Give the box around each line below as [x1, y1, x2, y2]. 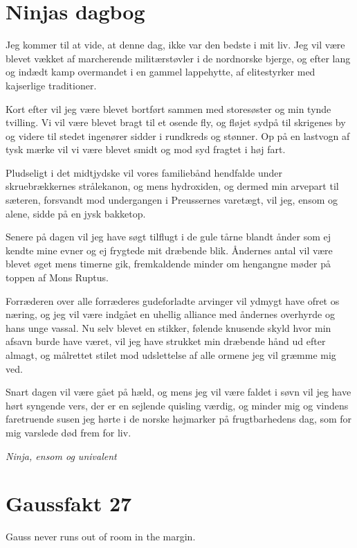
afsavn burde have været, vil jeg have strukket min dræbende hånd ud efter [6, 334, 326, 348]
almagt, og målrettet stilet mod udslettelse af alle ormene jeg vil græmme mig [6, 348, 336, 362]
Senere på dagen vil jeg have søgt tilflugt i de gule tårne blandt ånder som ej [6, 229, 331, 244]
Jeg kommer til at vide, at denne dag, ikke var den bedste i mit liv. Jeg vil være [6, 37, 345, 52]
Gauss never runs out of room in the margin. [6, 529, 196, 544]
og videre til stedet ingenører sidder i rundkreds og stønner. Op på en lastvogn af [6, 128, 350, 143]
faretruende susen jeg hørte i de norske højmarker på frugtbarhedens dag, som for [6, 412, 352, 426]
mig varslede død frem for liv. [6, 425, 131, 439]
